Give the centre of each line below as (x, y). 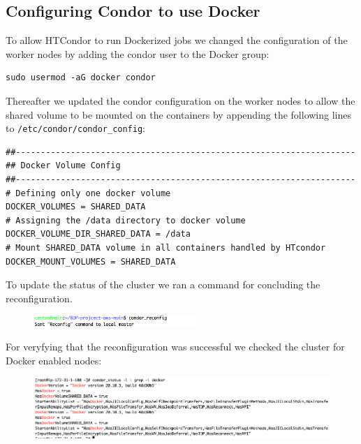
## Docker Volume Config (63, 166)
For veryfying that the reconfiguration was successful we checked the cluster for (175, 347)
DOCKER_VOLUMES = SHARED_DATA (76, 207)
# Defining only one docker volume (88, 193)
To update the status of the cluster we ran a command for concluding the (163, 284)
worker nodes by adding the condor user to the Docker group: (138, 53)
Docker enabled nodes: (54, 360)
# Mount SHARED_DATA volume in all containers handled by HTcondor (166, 247)
